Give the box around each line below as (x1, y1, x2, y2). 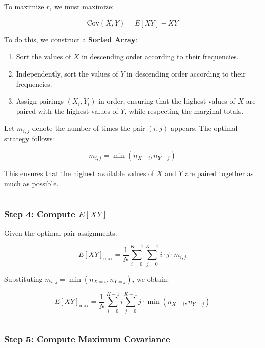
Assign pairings (16, 95, 64, 106)
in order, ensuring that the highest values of (98, 95, 235, 106)
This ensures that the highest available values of (4, 168, 154, 179)
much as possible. (4, 178, 59, 189)
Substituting (4, 273, 43, 284)
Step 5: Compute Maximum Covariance (4, 332, 170, 345)
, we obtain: (132, 273, 169, 284)
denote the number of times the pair (32, 122, 145, 133)
